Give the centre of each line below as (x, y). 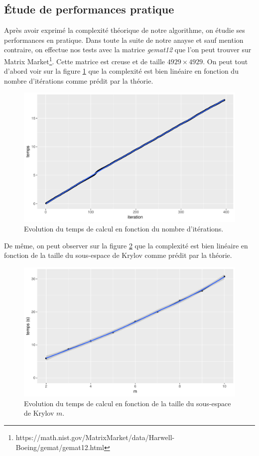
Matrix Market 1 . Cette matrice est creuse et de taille (85, 60)
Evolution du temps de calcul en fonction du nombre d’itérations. (124, 229)
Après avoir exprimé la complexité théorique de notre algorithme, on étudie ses (125, 30)
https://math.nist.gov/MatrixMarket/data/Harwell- (95, 437)
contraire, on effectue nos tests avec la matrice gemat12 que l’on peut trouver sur (128, 50)
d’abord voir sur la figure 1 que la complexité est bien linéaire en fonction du (121, 71)
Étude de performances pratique (89, 9)
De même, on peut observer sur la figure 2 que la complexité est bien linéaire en (126, 245)
